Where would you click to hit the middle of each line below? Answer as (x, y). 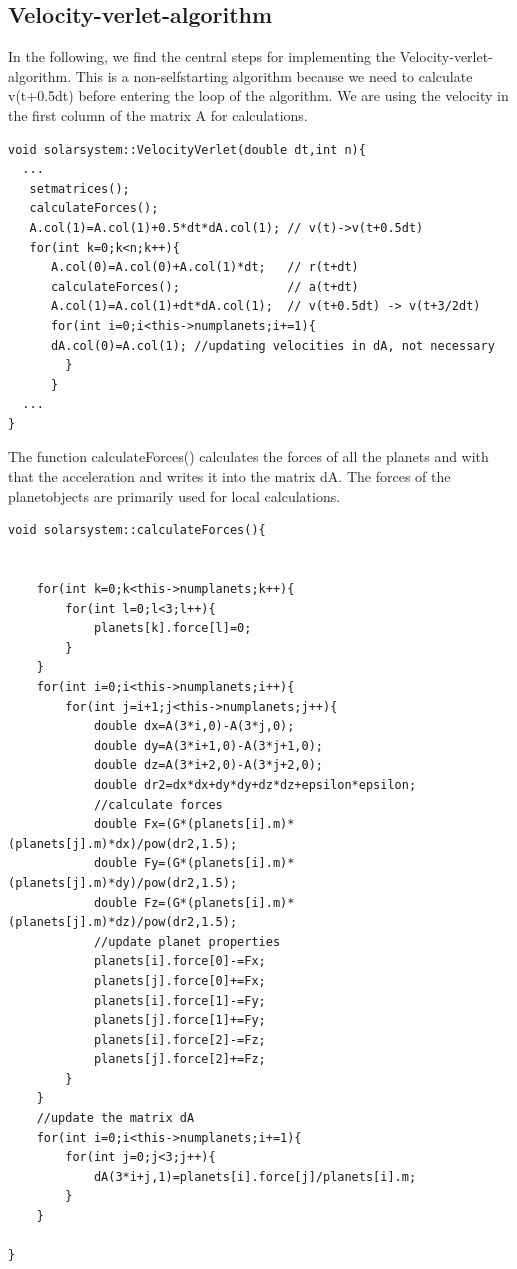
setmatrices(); (79, 188)
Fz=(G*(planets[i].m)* (219, 902)
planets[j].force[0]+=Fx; (179, 980)
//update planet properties (187, 941)
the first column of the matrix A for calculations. (158, 114)
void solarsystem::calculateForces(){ (137, 530)
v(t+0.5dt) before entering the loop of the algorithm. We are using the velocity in (258, 95)
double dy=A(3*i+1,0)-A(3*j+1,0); (208, 745)
